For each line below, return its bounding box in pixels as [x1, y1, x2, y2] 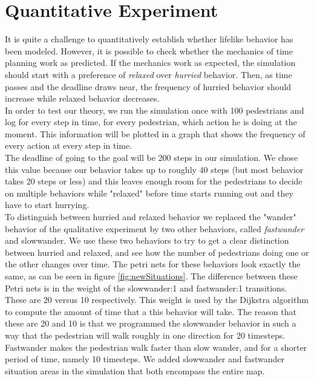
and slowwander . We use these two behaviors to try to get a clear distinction [5, 234, 289, 247]
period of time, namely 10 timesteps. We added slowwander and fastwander [5, 353, 285, 365]
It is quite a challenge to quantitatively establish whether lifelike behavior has [5, 33, 293, 45]
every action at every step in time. [5, 139, 132, 152]
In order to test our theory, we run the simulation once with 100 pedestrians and [5, 103, 304, 116]
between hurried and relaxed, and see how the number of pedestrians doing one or [5, 246, 309, 258]
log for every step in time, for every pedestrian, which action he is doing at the [5, 116, 297, 128]
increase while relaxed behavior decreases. [5, 92, 160, 105]
